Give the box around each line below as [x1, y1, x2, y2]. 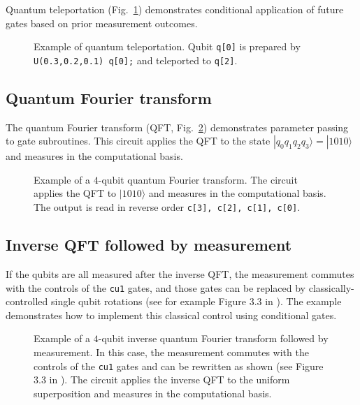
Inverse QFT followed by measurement [6, 234, 292, 256]
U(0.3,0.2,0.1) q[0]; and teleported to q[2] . [34, 52, 238, 67]
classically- [308, 280, 354, 295]
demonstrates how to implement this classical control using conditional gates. [6, 307, 337, 322]
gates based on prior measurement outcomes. [6, 15, 198, 30]
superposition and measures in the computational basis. [34, 385, 272, 400]
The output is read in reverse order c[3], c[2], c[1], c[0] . [34, 200, 301, 214]
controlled [6, 294, 48, 309]
